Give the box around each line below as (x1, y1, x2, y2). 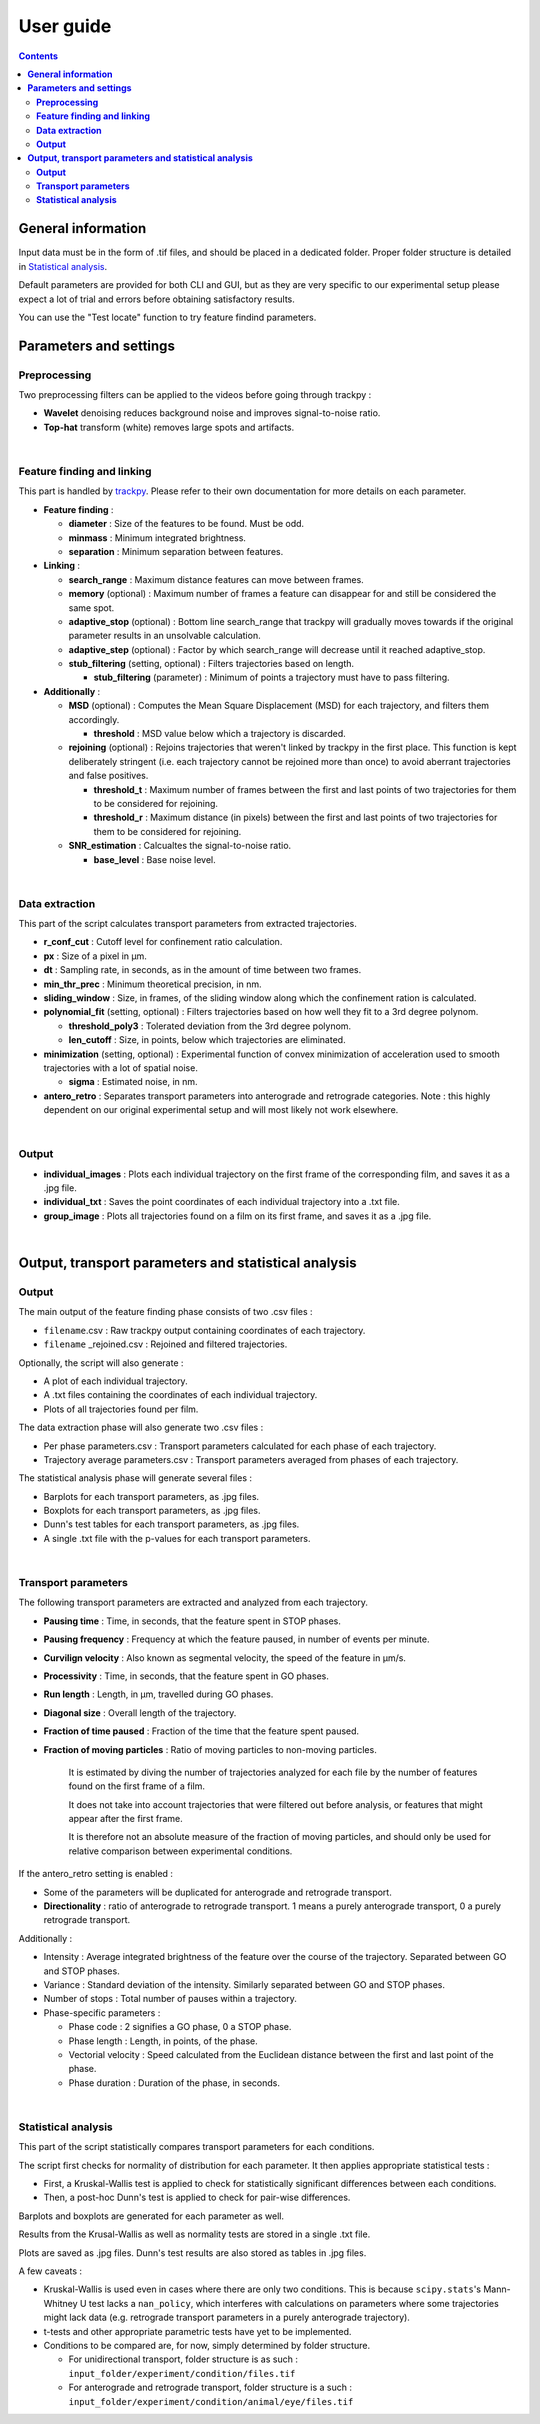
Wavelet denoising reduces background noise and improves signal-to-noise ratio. (43, 407, 381, 419)
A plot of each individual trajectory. (43, 1375, 189, 1387)
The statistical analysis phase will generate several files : (18, 1472, 253, 1484)
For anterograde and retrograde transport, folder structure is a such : (68, 2381, 352, 2394)
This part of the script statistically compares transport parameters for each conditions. (18, 2141, 375, 2153)
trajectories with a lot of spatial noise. (43, 1061, 199, 1074)
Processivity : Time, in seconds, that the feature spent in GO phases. (43, 1670, 330, 1682)
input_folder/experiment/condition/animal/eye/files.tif (68, 2396, 354, 2407)
